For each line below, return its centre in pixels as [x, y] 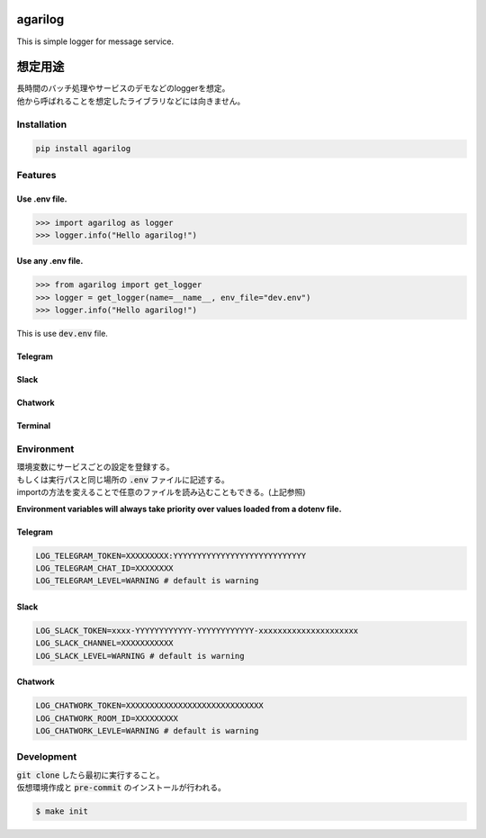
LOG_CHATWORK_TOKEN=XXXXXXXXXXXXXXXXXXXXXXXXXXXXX [150, 706]
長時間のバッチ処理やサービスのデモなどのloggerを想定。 [123, 88]
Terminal [34, 426]
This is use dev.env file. [62, 334]
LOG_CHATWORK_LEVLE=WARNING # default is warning [147, 731]
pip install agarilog [83, 149]
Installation [42, 124]
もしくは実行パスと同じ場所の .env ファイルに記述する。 [123, 479]
